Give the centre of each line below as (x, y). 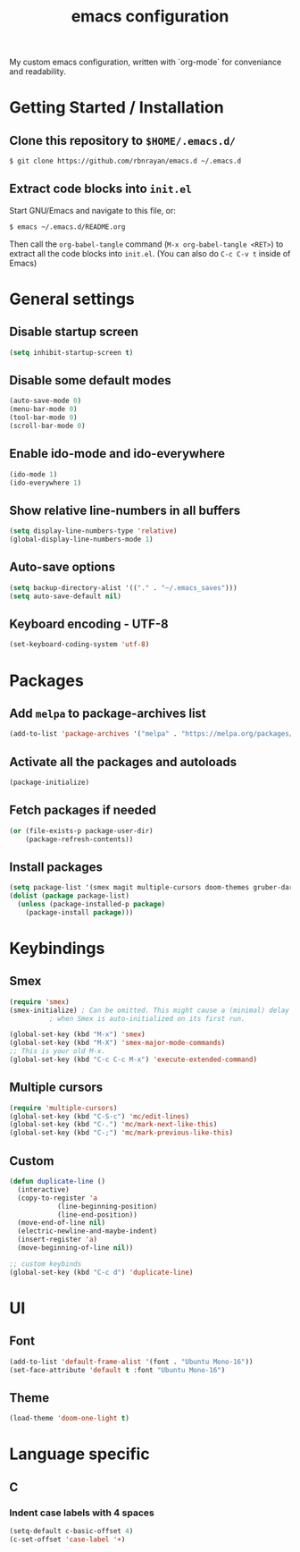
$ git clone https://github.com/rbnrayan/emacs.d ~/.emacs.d (125, 161)
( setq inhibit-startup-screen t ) (71, 352)
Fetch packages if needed (83, 810)
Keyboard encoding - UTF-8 (89, 624)
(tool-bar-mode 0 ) (43, 418)
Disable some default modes (90, 380)
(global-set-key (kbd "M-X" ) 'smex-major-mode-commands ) (117, 1043)
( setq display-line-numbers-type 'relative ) (93, 531)
